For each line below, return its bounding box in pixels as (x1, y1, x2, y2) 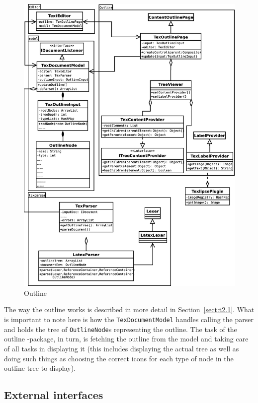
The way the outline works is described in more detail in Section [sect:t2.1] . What (4, 304, 255, 315)
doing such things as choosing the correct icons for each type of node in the (4, 353, 234, 363)
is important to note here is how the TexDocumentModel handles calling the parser (4, 314, 254, 325)
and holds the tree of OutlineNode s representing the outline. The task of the (4, 324, 237, 334)
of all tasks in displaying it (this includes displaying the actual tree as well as (4, 343, 239, 353)
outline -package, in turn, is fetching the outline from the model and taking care (4, 334, 249, 344)
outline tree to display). (4, 363, 76, 373)
